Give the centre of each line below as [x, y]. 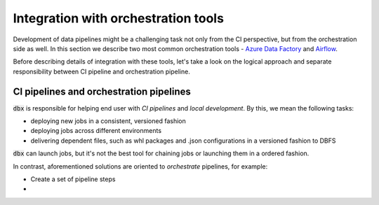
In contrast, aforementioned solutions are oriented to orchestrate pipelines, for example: [140, 166]
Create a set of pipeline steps [73, 179]
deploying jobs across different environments [96, 131]
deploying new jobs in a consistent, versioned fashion [108, 121]
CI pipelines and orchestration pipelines [102, 91]
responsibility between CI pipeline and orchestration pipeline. [102, 71]
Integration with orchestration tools [119, 18]
